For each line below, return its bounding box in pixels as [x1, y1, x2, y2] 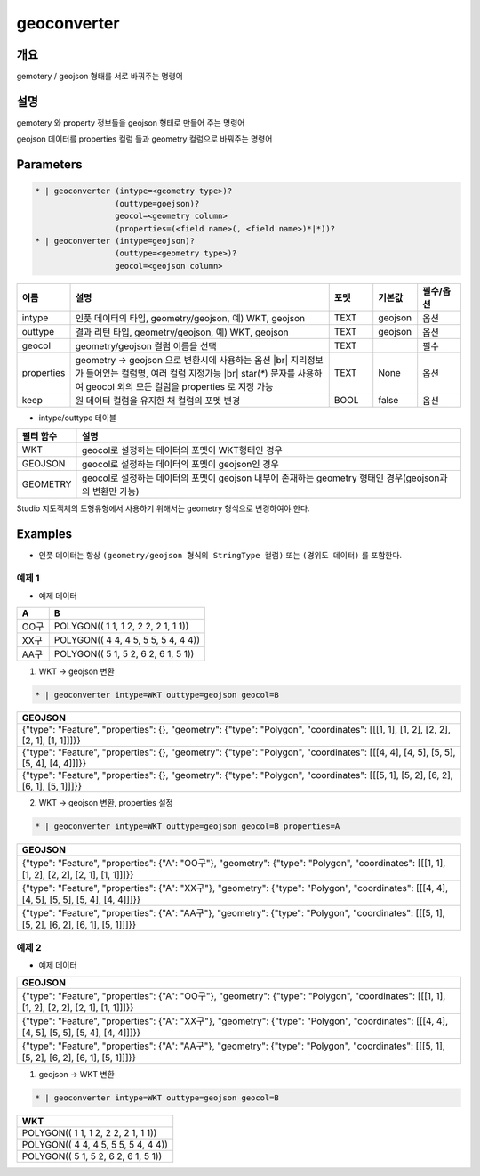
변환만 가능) [92, 485, 140, 498]
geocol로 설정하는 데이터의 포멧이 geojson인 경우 [81, 458, 279, 471]
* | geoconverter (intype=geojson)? [35, 236, 196, 246]
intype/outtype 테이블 [38, 412, 117, 423]
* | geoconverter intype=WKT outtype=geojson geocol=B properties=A [35, 822, 340, 831]
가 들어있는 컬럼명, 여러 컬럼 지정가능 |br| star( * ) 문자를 [75, 367, 296, 379]
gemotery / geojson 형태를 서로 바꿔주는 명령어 [16, 71, 184, 82]
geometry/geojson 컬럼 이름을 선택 [75, 339, 217, 352]
